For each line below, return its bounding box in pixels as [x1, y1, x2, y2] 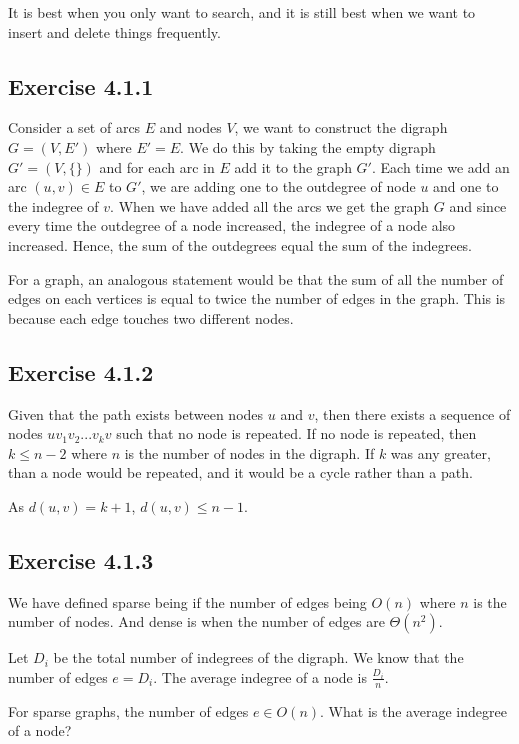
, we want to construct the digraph [234, 117, 448, 138]
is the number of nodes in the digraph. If [124, 442, 375, 463]
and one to [433, 176, 499, 197]
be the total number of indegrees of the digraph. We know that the [53, 647, 464, 668]
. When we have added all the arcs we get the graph [110, 195, 430, 216]
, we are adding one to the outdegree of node [141, 176, 416, 197]
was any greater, [390, 442, 491, 463]
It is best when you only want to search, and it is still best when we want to [8, 2, 476, 22]
